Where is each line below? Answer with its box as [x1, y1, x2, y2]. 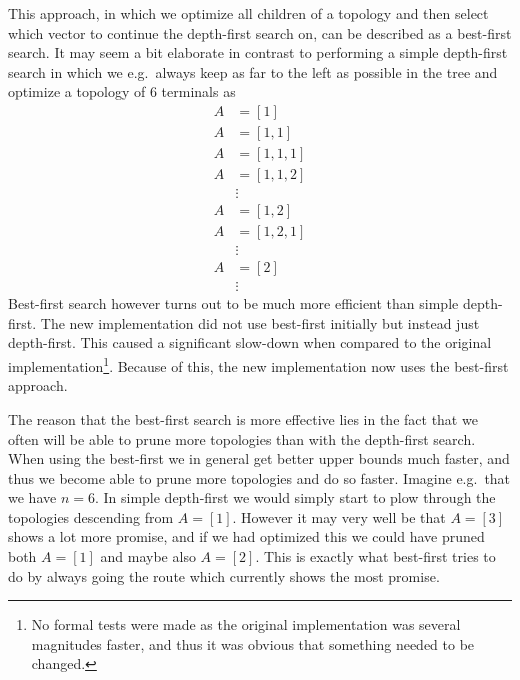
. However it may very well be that [232, 506, 446, 527]
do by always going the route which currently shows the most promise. [8, 565, 440, 586]
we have [8, 487, 57, 508]
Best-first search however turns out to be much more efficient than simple [8, 293, 459, 314]
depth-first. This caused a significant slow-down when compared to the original [8, 332, 492, 353]
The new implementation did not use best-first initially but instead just [40, 312, 480, 333]
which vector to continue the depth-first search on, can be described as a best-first [8, 22, 512, 43]
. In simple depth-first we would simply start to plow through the [94, 487, 496, 508]
